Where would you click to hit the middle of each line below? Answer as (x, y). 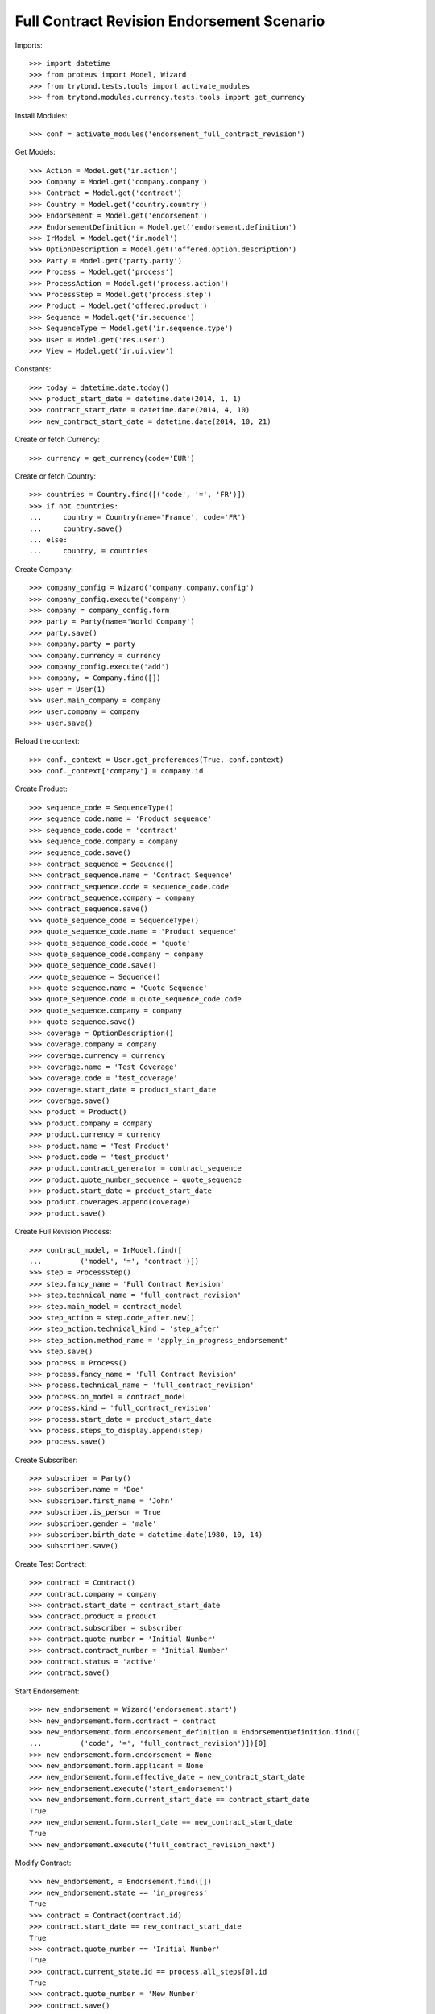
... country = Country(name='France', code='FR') (137, 517)
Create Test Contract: (51, 1564)
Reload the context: (47, 741)
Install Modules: (41, 115)
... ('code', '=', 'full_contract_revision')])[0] (148, 1743)
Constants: (33, 369)
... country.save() (76, 528)
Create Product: (41, 789)
